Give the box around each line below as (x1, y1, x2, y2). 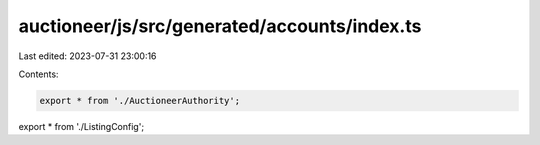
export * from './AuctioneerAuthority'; (39, 95, 240, 106)
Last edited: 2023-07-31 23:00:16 (18, 50, 157, 62)
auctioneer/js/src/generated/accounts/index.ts (18, 15, 422, 37)
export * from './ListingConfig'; (18, 120, 145, 132)
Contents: (18, 68, 59, 80)
